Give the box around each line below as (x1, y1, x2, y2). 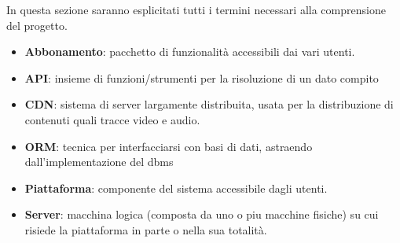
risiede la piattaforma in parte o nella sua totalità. (24, 221, 267, 237)
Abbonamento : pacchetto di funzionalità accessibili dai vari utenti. (24, 43, 355, 60)
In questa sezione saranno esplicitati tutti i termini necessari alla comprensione (6, 2, 386, 17)
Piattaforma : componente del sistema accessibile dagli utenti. (24, 179, 328, 196)
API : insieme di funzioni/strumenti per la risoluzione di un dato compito (24, 69, 379, 86)
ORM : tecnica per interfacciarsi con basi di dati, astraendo (24, 138, 313, 154)
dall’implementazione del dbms (24, 153, 174, 170)
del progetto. (6, 17, 68, 33)
